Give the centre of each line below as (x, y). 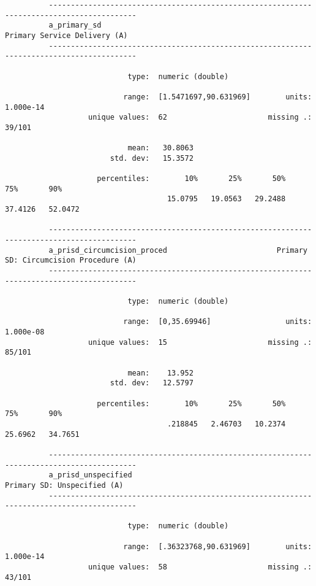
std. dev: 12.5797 (152, 383)
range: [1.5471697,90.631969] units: (218, 97)
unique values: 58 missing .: (200, 567)
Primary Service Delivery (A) (66, 35)
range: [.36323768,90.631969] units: (218, 546)
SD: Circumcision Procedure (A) (71, 260)
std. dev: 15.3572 (152, 158)
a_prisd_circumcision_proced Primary (178, 250)
